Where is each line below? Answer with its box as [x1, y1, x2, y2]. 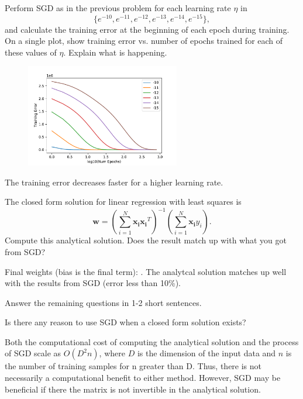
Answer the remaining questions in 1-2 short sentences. [5, 296, 202, 308]
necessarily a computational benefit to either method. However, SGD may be [5, 372, 281, 384]
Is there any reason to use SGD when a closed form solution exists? [5, 316, 246, 328]
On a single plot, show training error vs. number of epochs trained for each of [5, 35, 283, 47]
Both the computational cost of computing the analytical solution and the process [5, 335, 299, 348]
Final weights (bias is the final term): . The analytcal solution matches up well [5, 265, 287, 277]
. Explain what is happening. [63, 46, 167, 58]
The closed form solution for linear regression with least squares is [5, 195, 242, 208]
